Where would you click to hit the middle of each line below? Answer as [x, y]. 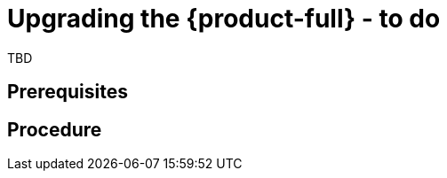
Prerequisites [68, 92]
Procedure [55, 129]
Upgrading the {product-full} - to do [224, 19]
